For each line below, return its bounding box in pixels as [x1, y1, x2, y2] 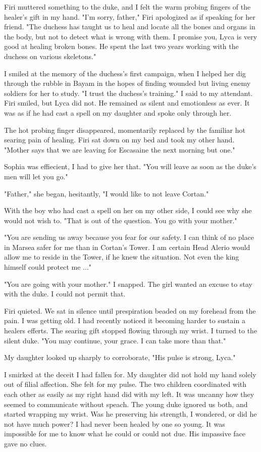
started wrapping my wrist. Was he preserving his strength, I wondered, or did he [4, 409, 257, 419]
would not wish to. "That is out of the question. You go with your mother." [4, 215, 237, 225]
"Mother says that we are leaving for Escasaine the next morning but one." [4, 144, 235, 155]
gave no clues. [4, 438, 47, 448]
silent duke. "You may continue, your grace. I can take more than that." [4, 335, 226, 345]
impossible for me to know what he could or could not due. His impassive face [4, 428, 245, 439]
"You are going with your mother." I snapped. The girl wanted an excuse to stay [4, 278, 252, 289]
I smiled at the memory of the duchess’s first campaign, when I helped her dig [4, 68, 246, 78]
